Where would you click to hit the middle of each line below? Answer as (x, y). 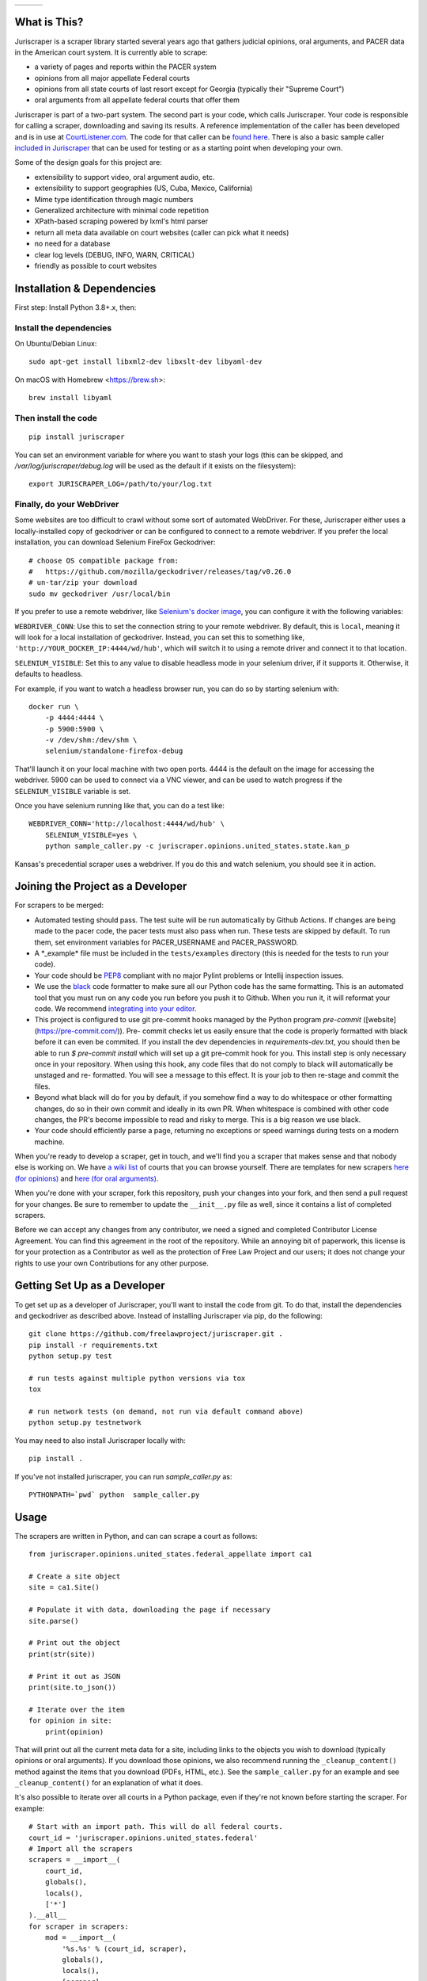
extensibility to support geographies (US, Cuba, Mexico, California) (144, 188)
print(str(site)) (62, 1654)
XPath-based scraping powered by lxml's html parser (121, 221)
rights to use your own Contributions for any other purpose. (111, 1263)
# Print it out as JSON (75, 1676)
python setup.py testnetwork (85, 1423)
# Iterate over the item (77, 1709)
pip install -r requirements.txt (93, 1345)
